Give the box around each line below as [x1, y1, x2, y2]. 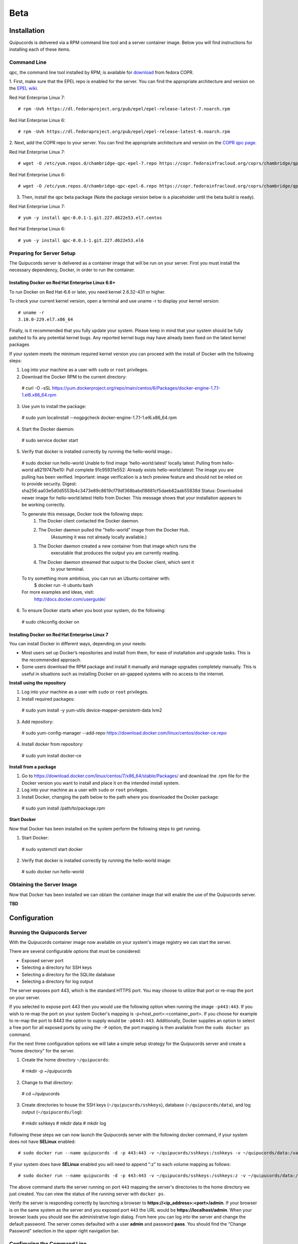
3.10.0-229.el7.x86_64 [18, 316, 74, 322]
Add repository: [21, 719, 54, 725]
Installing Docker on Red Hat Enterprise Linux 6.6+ [9, 280, 116, 286]
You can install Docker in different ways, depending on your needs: [9, 641, 147, 646]
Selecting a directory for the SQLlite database [21, 971, 115, 977]
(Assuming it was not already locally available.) [51, 534, 147, 540]
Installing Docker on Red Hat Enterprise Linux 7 [9, 631, 109, 637]
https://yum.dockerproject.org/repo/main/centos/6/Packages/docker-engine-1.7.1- [52, 385, 221, 391]
